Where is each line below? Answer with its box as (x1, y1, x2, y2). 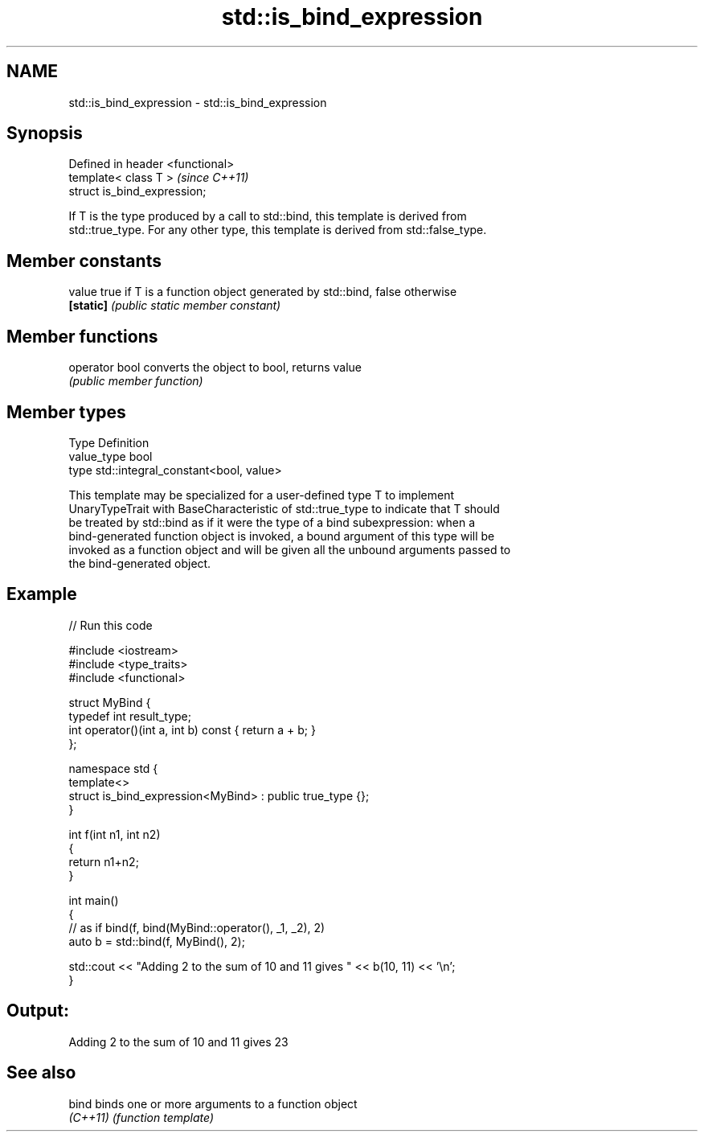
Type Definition (68, 435, 149, 450)
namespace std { (68, 761, 158, 775)
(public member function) (68, 374, 203, 388)
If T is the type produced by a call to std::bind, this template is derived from (68, 209, 467, 224)
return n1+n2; (68, 854, 139, 869)
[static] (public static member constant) (68, 298, 281, 313)
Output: (6, 1000, 69, 1021)
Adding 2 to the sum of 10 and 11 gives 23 (68, 1034, 289, 1049)
